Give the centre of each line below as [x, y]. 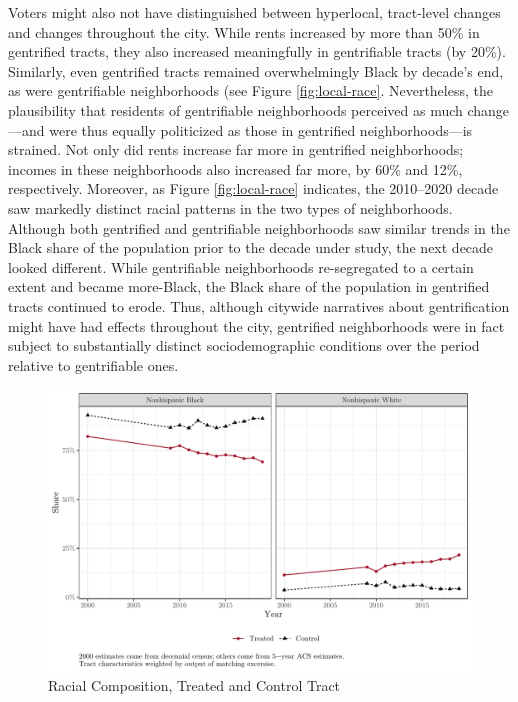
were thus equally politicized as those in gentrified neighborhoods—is [261, 129]
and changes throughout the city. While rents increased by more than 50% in [244, 31]
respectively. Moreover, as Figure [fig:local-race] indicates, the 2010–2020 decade [253, 188]
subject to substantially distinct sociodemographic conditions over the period [244, 345]
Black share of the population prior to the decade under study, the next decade [251, 247]
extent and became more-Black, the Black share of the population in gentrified [249, 286]
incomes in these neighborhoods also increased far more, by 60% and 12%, [235, 168]
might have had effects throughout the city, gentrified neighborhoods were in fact [256, 325]
